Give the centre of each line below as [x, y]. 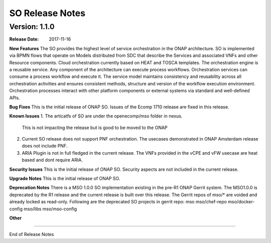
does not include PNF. [45, 146]
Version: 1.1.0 [32, 27]
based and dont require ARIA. [52, 160]
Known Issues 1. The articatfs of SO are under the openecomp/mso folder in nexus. [96, 116]
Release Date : [24, 39]
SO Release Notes [47, 13]
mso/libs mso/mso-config [50, 209]
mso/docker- [241, 202]
